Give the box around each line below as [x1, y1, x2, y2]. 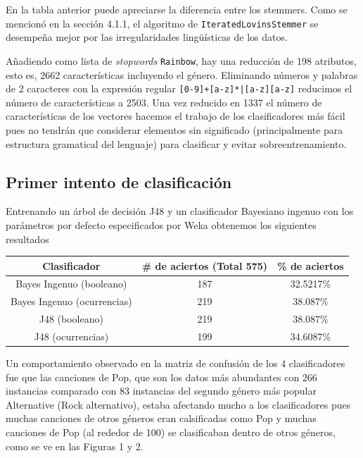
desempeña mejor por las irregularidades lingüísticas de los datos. [6, 30, 288, 44]
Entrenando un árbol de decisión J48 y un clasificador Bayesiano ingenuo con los [6, 204, 354, 218]
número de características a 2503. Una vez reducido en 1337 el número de [6, 94, 322, 109]
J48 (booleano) [39, 311, 103, 326]
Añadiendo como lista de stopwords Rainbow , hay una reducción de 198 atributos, [6, 53, 357, 68]
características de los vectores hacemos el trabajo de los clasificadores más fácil [6, 109, 345, 123]
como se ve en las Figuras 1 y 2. [6, 438, 144, 453]
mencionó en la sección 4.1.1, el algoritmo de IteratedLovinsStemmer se [6, 16, 319, 30]
